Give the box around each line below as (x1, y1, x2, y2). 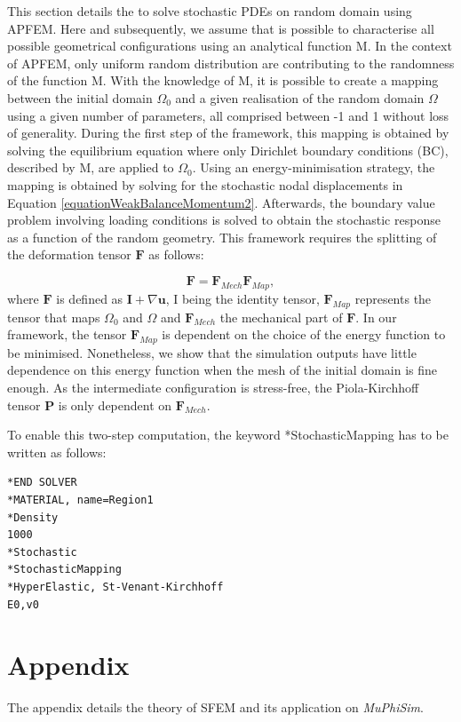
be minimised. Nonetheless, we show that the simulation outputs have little (7, 343, 417, 361)
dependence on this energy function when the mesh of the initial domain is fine (7, 361, 438, 379)
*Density (7, 511, 59, 524)
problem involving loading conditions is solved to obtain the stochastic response (7, 210, 441, 229)
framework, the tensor (7, 325, 127, 344)
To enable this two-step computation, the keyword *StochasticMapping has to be (7, 425, 449, 444)
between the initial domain (7, 88, 153, 107)
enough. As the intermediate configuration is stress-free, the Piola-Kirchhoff (7, 378, 419, 397)
